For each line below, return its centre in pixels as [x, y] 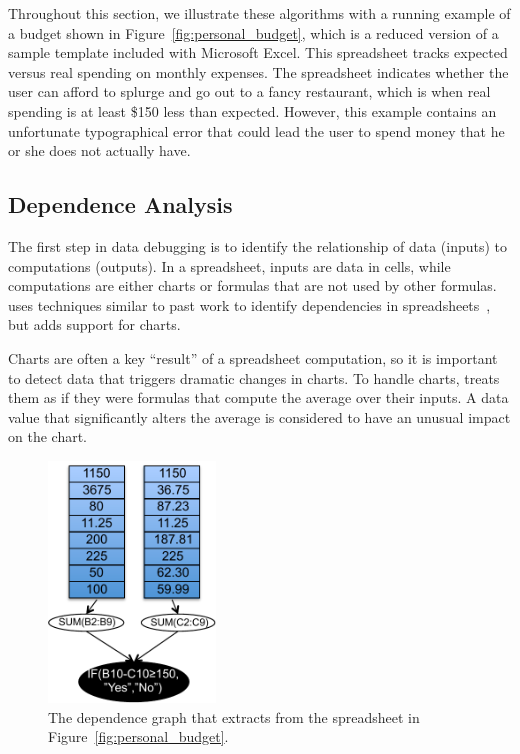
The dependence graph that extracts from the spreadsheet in [234, 716]
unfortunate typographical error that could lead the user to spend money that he [256, 130]
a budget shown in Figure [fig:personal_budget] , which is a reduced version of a [253, 32]
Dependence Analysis [120, 204]
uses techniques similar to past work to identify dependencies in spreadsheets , [249, 304]
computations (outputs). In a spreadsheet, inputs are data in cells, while [229, 265]
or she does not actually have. [99, 150]
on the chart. [47, 436]
